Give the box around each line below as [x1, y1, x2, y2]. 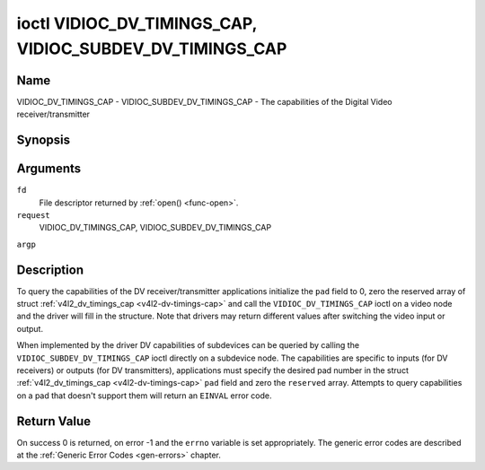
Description [16, 262, 84, 277]
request [16, 210, 51, 220]
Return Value [16, 413, 92, 429]
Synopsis [16, 133, 71, 148]
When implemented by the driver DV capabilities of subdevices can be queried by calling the [16, 340, 359, 351]
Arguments [16, 161, 82, 177]
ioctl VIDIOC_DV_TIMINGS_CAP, [16, 13, 258, 33]
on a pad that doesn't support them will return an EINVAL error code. [16, 390, 273, 401]
